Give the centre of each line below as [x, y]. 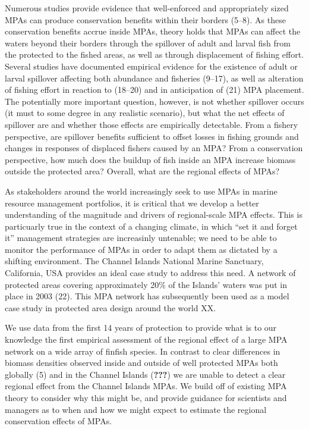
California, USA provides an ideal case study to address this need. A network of [150, 273]
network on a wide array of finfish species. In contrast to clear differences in [143, 351]
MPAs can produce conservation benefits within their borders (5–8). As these [145, 19]
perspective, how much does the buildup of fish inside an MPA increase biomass [150, 159]
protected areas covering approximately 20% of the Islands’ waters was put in [146, 284]
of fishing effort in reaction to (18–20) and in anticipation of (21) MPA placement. [154, 90]
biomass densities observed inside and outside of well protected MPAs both [141, 363]
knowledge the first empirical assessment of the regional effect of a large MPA [146, 339]
